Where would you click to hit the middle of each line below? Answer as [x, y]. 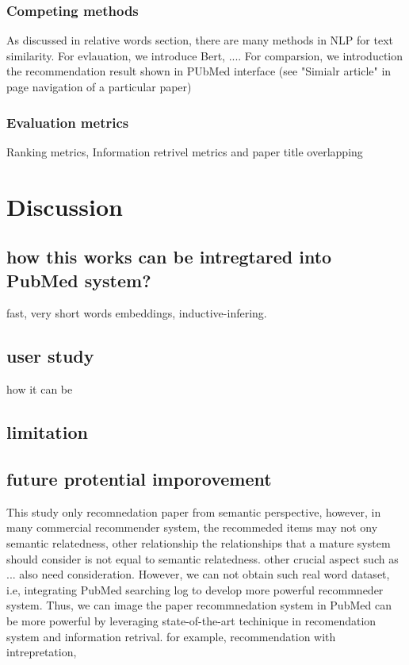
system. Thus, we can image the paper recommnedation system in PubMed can [199, 605]
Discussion [65, 206]
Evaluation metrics [68, 122]
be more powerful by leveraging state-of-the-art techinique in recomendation [191, 620]
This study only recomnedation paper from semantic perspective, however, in [194, 511]
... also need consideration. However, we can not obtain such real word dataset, [198, 574]
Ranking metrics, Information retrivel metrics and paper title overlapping [185, 151]
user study [50, 356]
